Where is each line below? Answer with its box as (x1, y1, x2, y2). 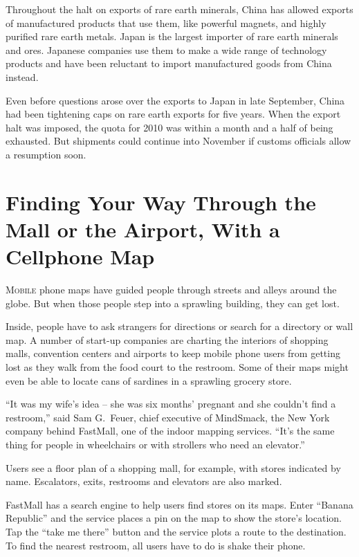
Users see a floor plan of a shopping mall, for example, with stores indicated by (6, 460, 341, 475)
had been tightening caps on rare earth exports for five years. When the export (6, 107, 341, 121)
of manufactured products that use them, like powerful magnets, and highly (6, 15, 326, 30)
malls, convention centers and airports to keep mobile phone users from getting (6, 346, 340, 360)
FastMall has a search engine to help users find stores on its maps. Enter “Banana (6, 497, 353, 511)
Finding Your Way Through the (6, 188, 316, 216)
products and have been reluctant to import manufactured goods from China (6, 56, 332, 71)
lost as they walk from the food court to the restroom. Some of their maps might (6, 360, 349, 374)
